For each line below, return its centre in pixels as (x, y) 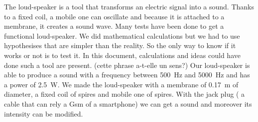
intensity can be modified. (44, 113)
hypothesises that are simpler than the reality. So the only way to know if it (120, 45)
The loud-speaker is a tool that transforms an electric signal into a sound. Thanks (129, 6)
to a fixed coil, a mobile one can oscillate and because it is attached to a (114, 16)
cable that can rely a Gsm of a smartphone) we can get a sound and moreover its (128, 103)
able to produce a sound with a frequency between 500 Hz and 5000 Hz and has (127, 75)
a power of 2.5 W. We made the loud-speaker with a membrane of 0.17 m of (121, 84)
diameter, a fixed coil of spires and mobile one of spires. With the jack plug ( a (125, 94)
